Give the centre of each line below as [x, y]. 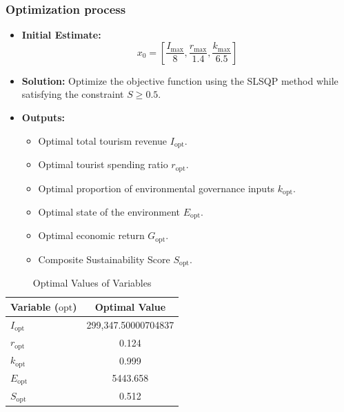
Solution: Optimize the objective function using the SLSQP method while [180, 80]
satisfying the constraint [73, 94]
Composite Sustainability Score [104, 259]
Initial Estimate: [61, 35]
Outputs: [43, 117]
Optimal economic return [91, 235]
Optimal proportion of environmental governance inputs [156, 188]
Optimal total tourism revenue [103, 140]
